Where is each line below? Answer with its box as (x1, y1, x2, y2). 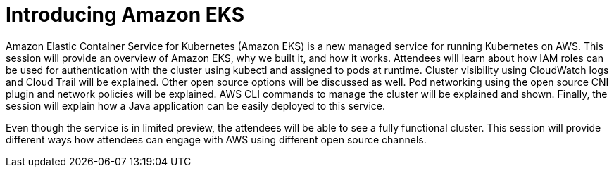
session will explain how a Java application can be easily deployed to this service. (6, 99, 386, 112)
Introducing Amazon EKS (6, 3, 244, 27)
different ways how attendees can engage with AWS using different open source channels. (6, 133, 427, 146)
